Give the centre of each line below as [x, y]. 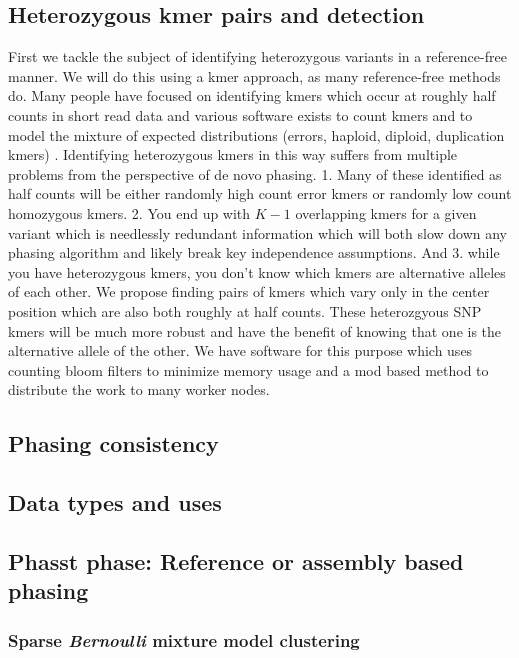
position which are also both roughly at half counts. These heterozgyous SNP [245, 310]
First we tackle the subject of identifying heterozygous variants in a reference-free [257, 56]
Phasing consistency [113, 443]
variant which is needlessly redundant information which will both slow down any [258, 232]
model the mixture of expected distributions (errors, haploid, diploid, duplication [256, 134]
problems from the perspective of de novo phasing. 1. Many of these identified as [255, 173]
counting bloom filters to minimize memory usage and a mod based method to [248, 369]
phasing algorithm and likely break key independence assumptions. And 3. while [254, 252]
